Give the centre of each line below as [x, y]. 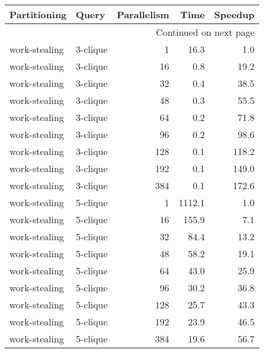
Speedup [234, 14]
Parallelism [143, 14]
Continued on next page [205, 32]
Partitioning [38, 14]
